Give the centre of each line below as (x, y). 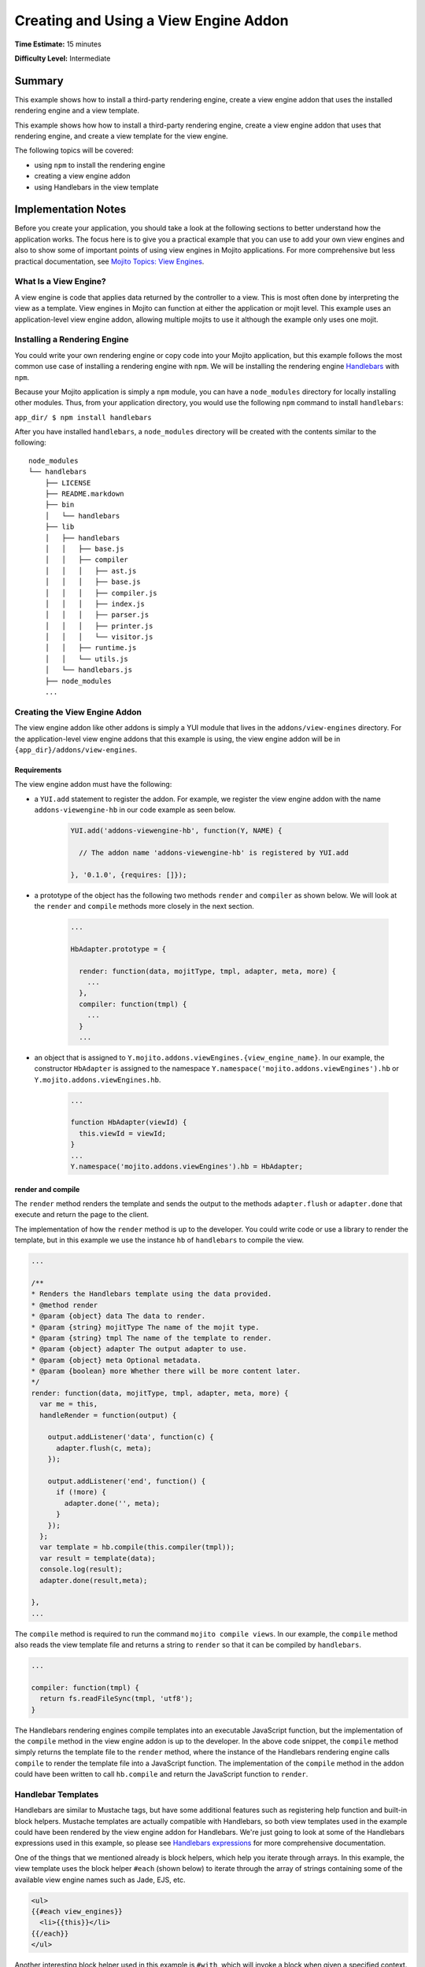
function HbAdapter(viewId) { (129, 1122)
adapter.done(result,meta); (94, 1580)
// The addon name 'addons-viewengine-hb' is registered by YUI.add (214, 852)
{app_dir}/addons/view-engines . (76, 749)
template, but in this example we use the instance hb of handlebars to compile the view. (159, 1240)
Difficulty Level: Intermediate (63, 58)
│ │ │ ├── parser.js (97, 615)
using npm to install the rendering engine (100, 164)
